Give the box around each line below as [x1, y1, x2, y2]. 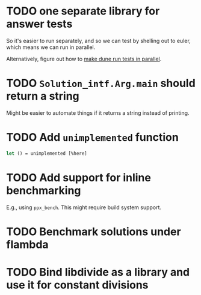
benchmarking [6, 183, 81, 197]
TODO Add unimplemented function [6, 131, 179, 144]
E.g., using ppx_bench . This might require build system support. [6, 204, 161, 211]
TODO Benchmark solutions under [6, 225, 182, 238]
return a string [6, 89, 79, 103]
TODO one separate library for [6, 4, 160, 18]
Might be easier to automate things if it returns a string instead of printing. [6, 109, 190, 116]
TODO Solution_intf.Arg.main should [6, 77, 196, 90]
